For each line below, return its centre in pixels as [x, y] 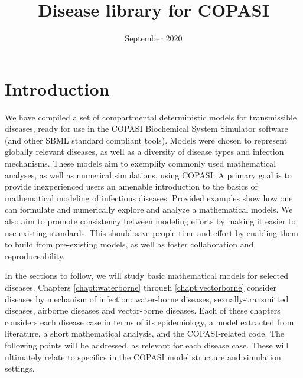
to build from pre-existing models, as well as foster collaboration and [129, 244]
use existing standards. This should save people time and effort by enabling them [151, 232]
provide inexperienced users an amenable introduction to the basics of [131, 186]
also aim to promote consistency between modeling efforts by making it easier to [150, 221]
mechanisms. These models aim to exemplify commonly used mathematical [141, 163]
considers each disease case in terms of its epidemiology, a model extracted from [149, 322]
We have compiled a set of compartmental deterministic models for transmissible [151, 117]
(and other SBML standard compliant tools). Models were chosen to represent [146, 140]
